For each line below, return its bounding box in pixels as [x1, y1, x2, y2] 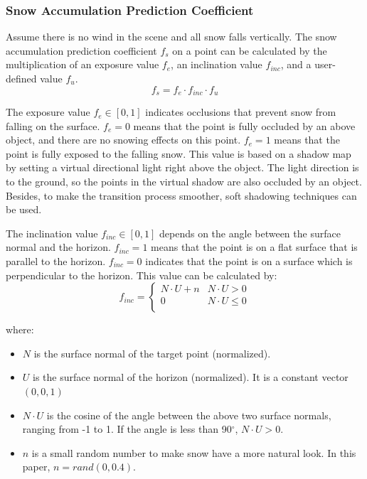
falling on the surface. [6, 118, 100, 133]
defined [6, 71, 37, 85]
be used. [6, 202, 42, 217]
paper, [22, 459, 50, 474]
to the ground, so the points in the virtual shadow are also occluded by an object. [6, 174, 362, 189]
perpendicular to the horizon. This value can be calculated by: [6, 267, 277, 282]
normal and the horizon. [6, 239, 111, 254]
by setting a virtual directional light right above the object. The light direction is [6, 160, 359, 175]
